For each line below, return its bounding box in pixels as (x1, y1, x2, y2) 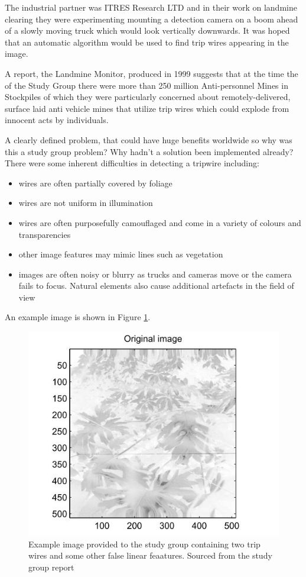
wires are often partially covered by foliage (18, 176, 172, 189)
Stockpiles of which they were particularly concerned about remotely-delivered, (5, 91, 291, 103)
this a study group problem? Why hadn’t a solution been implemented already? (5, 145, 294, 157)
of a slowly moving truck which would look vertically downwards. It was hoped (5, 24, 290, 37)
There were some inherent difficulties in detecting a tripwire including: (5, 157, 259, 169)
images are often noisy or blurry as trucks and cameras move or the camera (18, 267, 292, 280)
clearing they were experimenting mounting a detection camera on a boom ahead (5, 12, 298, 25)
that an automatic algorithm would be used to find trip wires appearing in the (5, 36, 289, 48)
